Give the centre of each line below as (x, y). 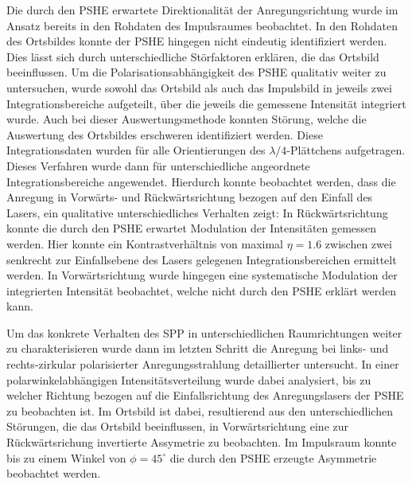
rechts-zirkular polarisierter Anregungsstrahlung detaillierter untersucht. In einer (203, 364)
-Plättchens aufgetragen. (346, 150)
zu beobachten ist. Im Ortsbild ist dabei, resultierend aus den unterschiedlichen (200, 410)
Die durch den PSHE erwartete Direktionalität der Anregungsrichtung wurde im (202, 10)
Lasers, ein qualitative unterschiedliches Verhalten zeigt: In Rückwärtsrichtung (197, 212)
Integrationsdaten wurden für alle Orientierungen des (136, 150)
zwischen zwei (358, 243)
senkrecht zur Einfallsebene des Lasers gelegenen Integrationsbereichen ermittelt (202, 259)
